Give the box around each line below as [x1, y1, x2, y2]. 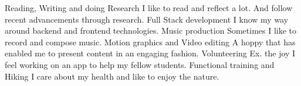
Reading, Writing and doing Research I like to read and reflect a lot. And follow [5, 2, 293, 13]
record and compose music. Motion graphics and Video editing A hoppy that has [5, 35, 296, 48]
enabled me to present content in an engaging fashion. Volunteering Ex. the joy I [5, 47, 296, 59]
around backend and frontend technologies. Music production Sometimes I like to [5, 24, 297, 37]
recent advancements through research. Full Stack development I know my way [5, 13, 289, 25]
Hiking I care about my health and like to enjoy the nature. [5, 70, 219, 82]
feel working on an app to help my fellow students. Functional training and [5, 58, 275, 70]
